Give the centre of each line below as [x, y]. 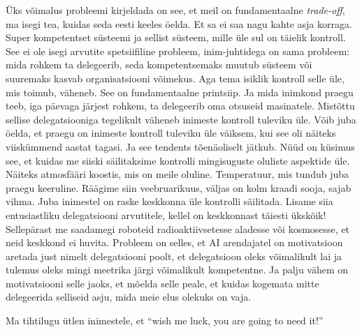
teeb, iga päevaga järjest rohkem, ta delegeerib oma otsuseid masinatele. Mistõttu [180, 106]
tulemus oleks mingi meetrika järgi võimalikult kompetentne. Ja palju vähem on [177, 270]
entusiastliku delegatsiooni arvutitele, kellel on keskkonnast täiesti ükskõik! [166, 214]
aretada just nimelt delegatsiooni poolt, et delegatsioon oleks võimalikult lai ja [174, 256]
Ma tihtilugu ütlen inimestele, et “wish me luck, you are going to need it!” [165, 320]
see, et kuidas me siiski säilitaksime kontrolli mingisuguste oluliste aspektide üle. [178, 160]
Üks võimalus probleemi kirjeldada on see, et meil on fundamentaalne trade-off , [175, 10]
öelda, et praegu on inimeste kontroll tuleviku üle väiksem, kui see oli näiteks [171, 133]
